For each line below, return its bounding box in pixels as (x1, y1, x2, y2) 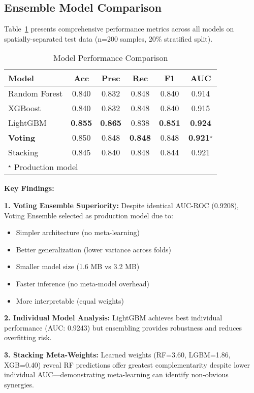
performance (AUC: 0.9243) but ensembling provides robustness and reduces (4, 322, 242, 333)
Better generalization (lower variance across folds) (16, 244, 171, 254)
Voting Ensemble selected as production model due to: (4, 210, 173, 220)
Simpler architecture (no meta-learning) (16, 227, 140, 238)
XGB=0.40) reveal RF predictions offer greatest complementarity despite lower (4, 359, 250, 370)
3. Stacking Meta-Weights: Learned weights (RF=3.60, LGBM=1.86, (4, 349, 231, 359)
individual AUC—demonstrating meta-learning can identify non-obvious (4, 369, 229, 380)
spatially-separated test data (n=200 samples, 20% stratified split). (4, 33, 213, 44)
